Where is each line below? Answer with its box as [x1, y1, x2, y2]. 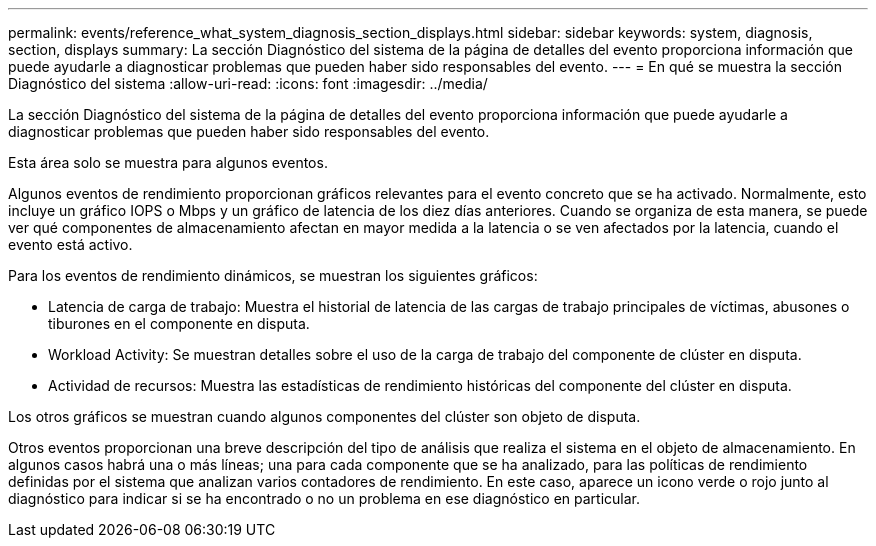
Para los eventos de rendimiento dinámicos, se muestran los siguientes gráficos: [8, 267, 538, 284]
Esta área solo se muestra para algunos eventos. [8, 154, 328, 171]
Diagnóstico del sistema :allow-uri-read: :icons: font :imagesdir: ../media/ [8, 75, 488, 92]
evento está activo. [8, 236, 133, 253]
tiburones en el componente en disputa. [48, 315, 310, 332]
